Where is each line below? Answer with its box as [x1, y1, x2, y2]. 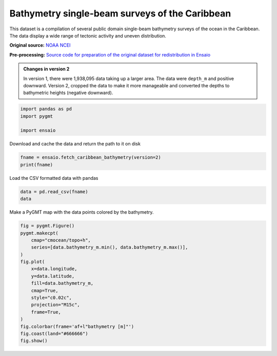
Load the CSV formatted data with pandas [9, 175, 98, 181]
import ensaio [20, 127, 56, 134]
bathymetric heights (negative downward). [23, 90, 113, 96]
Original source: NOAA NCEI [9, 42, 71, 48]
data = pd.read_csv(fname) [20, 189, 88, 195]
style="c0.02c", [31, 295, 72, 301]
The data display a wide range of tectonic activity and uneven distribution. [9, 32, 167, 39]
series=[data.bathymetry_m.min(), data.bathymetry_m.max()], [31, 245, 188, 250]
